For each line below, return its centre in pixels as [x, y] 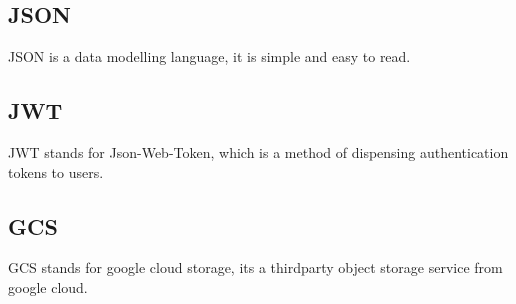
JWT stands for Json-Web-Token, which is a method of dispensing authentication [258, 152]
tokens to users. [56, 171]
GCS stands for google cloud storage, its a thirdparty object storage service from [255, 267]
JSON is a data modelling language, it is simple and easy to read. [209, 56]
